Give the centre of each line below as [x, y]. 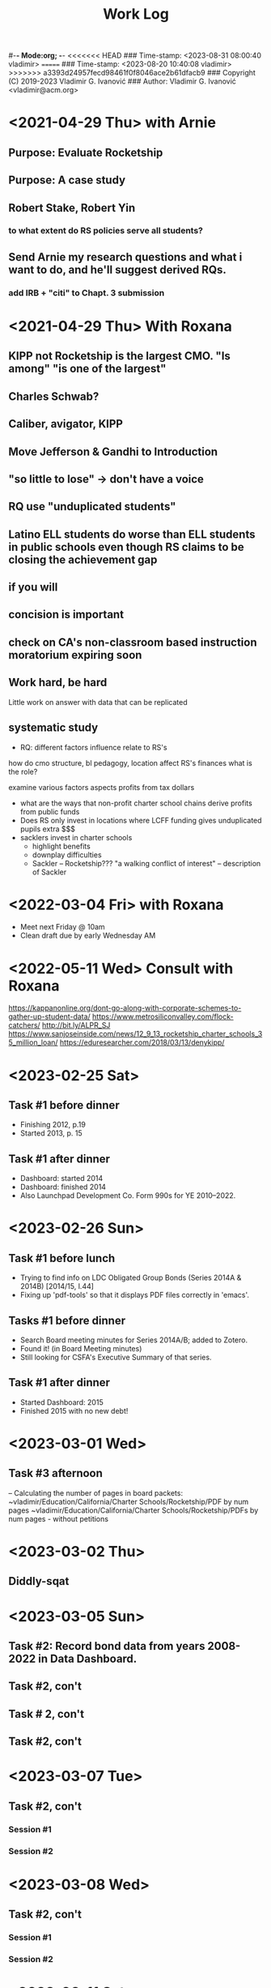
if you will [33, 588]
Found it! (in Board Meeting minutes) [81, 1348]
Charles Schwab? [54, 396]
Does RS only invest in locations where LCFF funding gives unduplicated [141, 820]
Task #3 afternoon [56, 1473]
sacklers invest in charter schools [76, 837]
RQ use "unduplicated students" [92, 507]
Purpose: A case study [67, 180]
